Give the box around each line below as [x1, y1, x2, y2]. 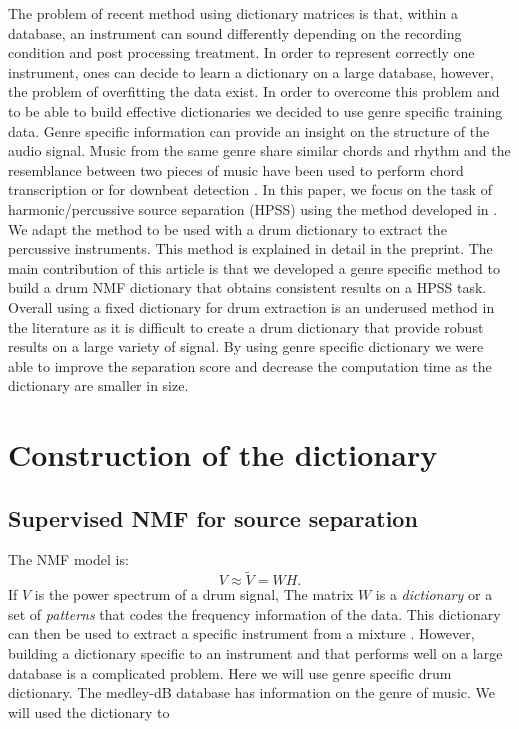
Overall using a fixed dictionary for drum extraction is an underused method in [8, 296, 495, 317]
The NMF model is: [8, 549, 129, 570]
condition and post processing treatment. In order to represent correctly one [8, 42, 475, 63]
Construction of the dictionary [8, 434, 438, 475]
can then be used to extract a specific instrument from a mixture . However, [8, 623, 475, 644]
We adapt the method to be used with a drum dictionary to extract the [8, 218, 447, 239]
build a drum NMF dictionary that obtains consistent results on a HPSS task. [8, 277, 487, 298]
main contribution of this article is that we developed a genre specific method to [8, 257, 500, 278]
